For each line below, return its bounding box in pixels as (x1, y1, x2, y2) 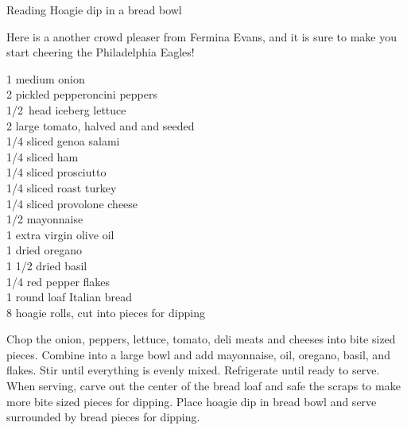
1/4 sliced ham (6, 148, 79, 165)
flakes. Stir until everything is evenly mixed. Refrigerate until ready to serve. (6, 362, 380, 378)
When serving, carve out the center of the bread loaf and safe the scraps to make (6, 378, 401, 394)
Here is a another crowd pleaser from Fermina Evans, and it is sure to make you (6, 28, 397, 45)
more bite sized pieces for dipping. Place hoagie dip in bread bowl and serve (6, 393, 377, 409)
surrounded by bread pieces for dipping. (6, 409, 200, 425)
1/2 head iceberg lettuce (6, 101, 126, 118)
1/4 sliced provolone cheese (6, 195, 138, 211)
